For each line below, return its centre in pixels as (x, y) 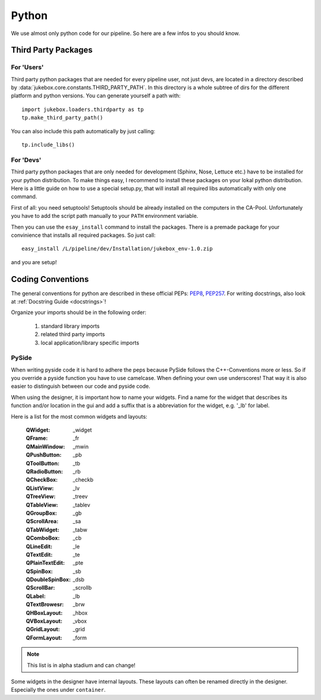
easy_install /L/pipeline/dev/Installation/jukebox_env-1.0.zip (117, 249)
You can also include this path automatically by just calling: (83, 131)
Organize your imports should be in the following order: (79, 312)
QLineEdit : (39, 546)
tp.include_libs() (48, 145)
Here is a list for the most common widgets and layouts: (79, 416)
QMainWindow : (45, 446)
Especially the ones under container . (58, 690)
